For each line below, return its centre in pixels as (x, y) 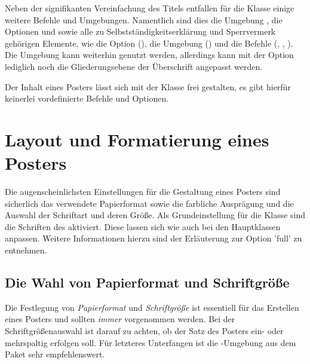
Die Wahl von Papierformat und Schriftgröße (147, 282)
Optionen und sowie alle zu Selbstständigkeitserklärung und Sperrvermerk (140, 31)
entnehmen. (26, 250)
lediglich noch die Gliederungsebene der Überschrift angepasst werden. (134, 66)
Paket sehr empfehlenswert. (55, 354)
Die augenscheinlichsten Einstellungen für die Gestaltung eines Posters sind (143, 192)
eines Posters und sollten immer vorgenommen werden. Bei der (120, 319)
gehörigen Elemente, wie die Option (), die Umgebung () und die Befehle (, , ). (149, 43)
